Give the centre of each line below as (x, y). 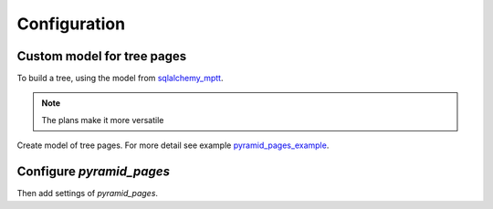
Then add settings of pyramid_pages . (88, 193)
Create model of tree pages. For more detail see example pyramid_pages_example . (173, 145)
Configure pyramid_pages (94, 172)
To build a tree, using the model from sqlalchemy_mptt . (120, 78)
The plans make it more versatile (103, 120)
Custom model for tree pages (102, 56)
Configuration (71, 24)
